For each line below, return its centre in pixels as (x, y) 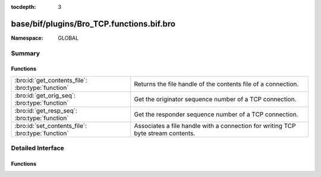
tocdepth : (23, 7)
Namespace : (27, 38)
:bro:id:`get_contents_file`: (51, 80)
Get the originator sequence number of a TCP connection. (215, 99)
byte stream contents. (165, 133)
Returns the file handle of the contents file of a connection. (216, 84)
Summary (26, 53)
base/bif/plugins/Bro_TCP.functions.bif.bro (93, 24)
